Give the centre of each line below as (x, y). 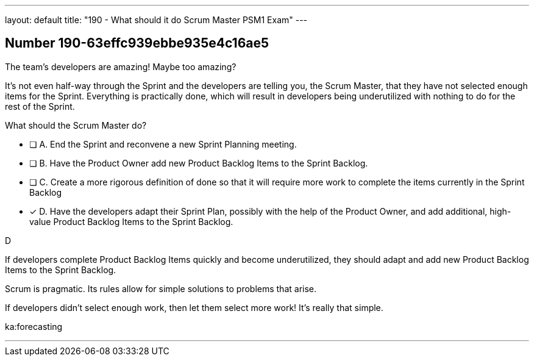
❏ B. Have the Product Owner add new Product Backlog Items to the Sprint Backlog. (199, 163)
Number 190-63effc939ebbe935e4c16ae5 (137, 43)
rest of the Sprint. (40, 106)
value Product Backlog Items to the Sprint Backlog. (131, 221)
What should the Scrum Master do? (76, 125)
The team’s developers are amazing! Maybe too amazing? (121, 66)
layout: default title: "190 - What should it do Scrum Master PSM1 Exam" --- (156, 20)
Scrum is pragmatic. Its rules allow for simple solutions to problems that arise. (161, 288)
